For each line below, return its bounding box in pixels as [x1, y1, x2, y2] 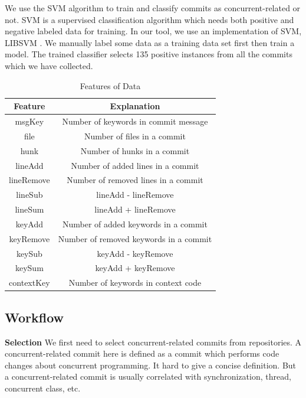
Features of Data [80, 79, 141, 92]
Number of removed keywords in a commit [58, 232, 212, 244]
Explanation [110, 100, 160, 112]
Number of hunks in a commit [80, 144, 190, 156]
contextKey [9, 276, 50, 289]
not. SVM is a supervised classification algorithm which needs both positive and [5, 13, 294, 25]
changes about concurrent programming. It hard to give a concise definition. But [5, 358, 297, 371]
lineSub [16, 188, 43, 201]
